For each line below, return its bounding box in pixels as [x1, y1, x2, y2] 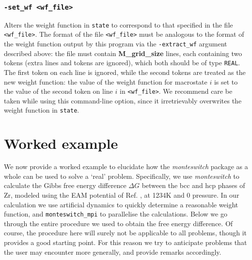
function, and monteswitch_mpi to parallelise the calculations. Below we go [4, 209, 227, 219]
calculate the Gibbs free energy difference [4, 180, 126, 190]
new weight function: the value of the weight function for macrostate [4, 76, 207, 87]
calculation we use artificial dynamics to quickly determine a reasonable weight [4, 199, 238, 209]
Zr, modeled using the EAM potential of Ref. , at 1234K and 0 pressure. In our [4, 190, 239, 200]
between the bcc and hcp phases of [142, 180, 245, 190]
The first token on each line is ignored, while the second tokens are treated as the [4, 67, 246, 77]
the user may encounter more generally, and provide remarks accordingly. [4, 246, 221, 257]
